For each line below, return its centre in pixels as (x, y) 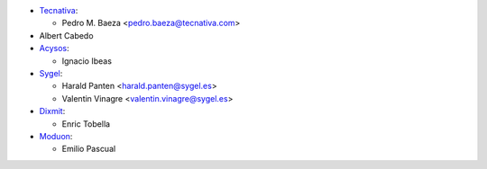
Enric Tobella (86, 124)
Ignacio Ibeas (87, 61)
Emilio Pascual (89, 149)
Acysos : (54, 49)
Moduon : (56, 136)
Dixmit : (52, 111)
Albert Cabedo (66, 35)
